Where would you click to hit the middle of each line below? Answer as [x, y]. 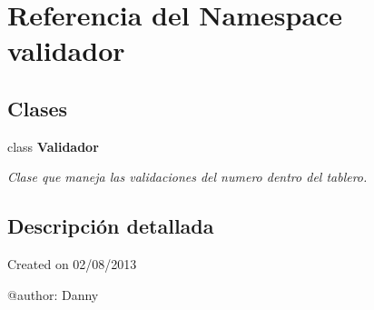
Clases [38, 108]
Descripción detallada [111, 226]
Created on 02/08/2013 [72, 264]
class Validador [53, 146]
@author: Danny [53, 294]
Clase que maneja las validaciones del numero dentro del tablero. [187, 177]
